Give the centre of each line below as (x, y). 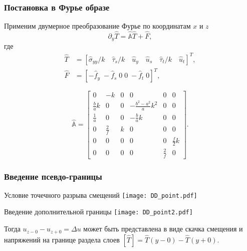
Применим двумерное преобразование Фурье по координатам (97, 26)
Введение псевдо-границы (53, 176)
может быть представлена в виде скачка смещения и (163, 229)
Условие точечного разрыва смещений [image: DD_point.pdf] (101, 195)
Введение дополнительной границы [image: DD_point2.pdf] (98, 212)
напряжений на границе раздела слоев (62, 239)
